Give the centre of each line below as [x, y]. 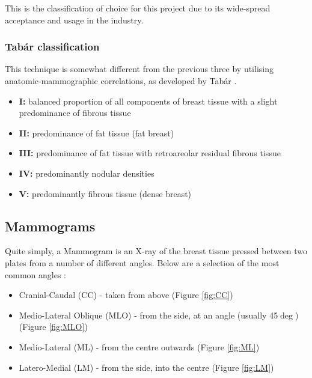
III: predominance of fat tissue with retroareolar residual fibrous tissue [150, 153]
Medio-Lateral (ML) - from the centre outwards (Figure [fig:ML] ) [139, 346]
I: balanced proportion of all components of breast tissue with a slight [148, 101]
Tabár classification [52, 47]
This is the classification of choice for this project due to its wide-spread [138, 8]
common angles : [35, 274]
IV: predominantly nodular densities [87, 173]
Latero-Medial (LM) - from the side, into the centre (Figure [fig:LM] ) [146, 367]
